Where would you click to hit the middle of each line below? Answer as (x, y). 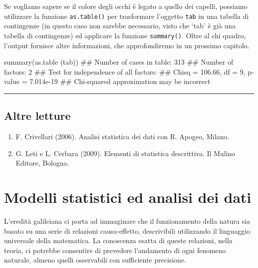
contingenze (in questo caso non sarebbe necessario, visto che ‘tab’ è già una (120, 26)
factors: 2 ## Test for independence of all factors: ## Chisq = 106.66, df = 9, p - (129, 71)
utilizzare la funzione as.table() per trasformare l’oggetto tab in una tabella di (127, 16)
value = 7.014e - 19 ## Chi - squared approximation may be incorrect (107, 81)
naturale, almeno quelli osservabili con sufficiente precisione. (95, 260)
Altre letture (37, 116)
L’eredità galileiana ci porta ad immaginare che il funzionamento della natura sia (127, 221)
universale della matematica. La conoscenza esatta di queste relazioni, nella (118, 240)
